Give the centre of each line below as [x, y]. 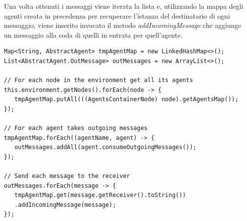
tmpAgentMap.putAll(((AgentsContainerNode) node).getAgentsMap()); [126, 99]
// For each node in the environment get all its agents [99, 80]
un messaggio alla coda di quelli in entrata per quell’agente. [93, 34]
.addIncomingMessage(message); [65, 205]
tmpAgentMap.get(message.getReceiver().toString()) [100, 195]
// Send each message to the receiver [67, 176]
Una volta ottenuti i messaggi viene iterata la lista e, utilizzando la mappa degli [124, 6]
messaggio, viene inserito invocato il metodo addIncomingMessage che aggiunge [123, 25]
